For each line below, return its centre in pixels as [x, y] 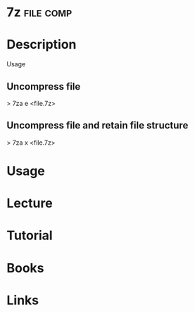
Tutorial [30, 235]
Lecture [30, 204]
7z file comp [39, 12]
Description [42, 45]
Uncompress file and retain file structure [97, 125]
